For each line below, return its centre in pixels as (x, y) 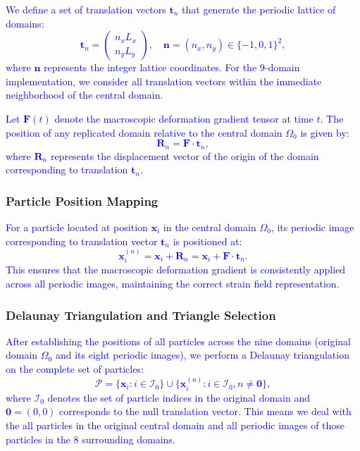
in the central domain (210, 227)
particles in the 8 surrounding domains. (91, 439)
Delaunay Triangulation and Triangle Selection (141, 315)
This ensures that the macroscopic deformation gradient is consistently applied (176, 270)
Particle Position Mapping (82, 200)
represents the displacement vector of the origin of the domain (185, 155)
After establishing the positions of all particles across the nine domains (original (179, 341)
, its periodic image (312, 227)
